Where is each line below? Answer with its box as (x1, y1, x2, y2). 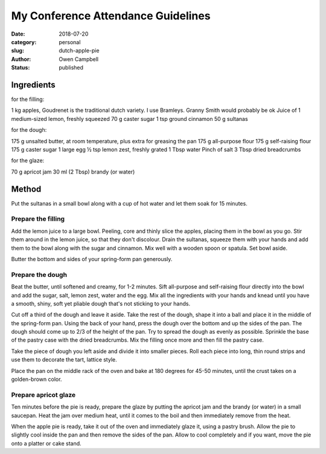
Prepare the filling (11, 215, 65, 223)
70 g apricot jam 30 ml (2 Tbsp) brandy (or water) (11, 168, 135, 175)
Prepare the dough (11, 270, 68, 279)
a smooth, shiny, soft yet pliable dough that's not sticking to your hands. (11, 300, 190, 307)
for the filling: (11, 96, 45, 103)
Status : (11, 64, 30, 71)
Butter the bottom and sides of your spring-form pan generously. (11, 255, 173, 262)
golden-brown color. (11, 375, 62, 383)
